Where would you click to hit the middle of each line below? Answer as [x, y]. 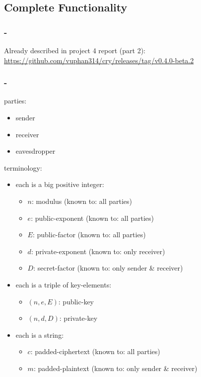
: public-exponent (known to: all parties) [92, 218]
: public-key [76, 301]
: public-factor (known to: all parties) [89, 235]
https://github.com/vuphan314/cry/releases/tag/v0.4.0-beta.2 [99, 60]
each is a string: [40, 334]
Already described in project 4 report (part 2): [75, 50]
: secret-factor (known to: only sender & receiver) [108, 268]
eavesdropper [35, 151]
